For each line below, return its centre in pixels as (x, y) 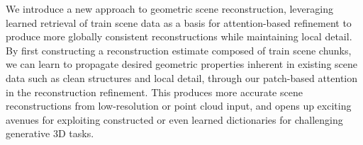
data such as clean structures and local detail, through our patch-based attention (182, 77)
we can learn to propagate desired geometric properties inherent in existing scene (181, 64)
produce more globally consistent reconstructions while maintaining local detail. (179, 36)
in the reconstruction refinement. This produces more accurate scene (154, 92)
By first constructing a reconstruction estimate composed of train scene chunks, (179, 50)
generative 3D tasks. (50, 133)
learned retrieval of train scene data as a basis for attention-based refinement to (179, 22)
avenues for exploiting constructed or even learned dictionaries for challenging (174, 119)
